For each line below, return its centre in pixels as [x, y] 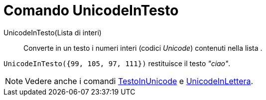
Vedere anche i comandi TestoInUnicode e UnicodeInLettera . [139, 81]
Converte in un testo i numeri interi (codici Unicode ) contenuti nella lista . [143, 48]
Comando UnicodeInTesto [91, 10]
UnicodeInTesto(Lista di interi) [53, 32]
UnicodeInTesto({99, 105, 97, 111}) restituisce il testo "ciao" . [117, 63]
